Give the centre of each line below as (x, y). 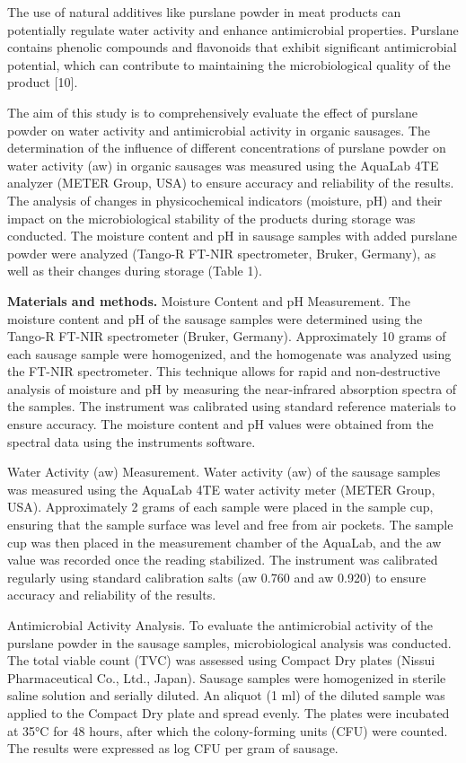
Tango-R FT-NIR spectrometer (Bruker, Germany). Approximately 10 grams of (227, 336)
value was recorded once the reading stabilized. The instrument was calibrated (223, 560)
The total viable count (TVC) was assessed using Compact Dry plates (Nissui (221, 660)
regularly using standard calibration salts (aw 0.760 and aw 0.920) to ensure (217, 577)
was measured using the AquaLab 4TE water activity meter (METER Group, (221, 489)
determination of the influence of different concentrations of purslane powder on (227, 148)
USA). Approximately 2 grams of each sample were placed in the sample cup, (220, 507)
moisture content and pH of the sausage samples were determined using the (215, 318)
